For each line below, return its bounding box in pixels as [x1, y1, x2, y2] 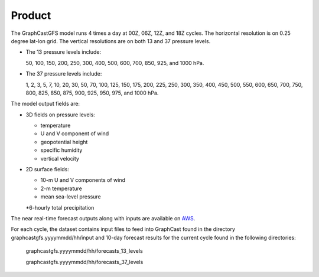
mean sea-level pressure [40, 193, 102, 200]
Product [11, 9, 51, 22]
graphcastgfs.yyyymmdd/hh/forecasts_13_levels [25, 247, 143, 255]
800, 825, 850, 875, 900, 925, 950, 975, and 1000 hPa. [25, 89, 159, 96]
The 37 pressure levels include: [25, 70, 102, 77]
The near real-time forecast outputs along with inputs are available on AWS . [11, 214, 196, 221]
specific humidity [40, 146, 83, 154]
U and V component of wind [40, 130, 109, 137]
